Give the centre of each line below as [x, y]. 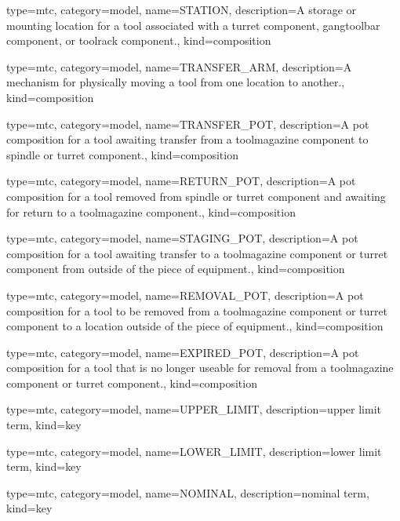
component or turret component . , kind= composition [132, 383]
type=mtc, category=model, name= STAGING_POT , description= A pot [182, 238]
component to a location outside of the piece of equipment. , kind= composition [195, 326]
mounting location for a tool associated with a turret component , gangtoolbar [193, 25]
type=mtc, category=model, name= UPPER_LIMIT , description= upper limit [194, 409]
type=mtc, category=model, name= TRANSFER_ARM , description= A [179, 66]
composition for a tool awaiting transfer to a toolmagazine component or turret [197, 253]
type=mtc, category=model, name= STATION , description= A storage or [181, 9]
